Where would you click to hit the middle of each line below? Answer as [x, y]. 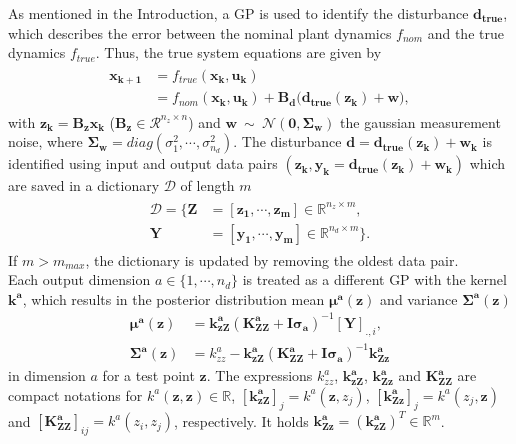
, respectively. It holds [241, 420]
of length [207, 185]
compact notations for [75, 394]
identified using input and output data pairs [143, 163]
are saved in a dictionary [84, 185]
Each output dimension [79, 279]
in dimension [47, 375]
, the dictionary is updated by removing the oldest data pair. [272, 259]
